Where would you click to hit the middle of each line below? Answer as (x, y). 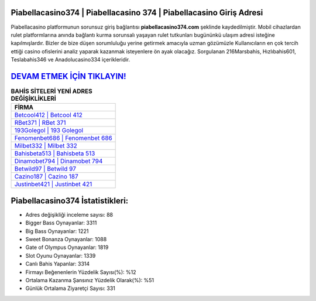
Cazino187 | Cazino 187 (46, 177)
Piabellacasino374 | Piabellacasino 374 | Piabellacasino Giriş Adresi (137, 13)
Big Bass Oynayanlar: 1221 (57, 231)
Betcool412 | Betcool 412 (49, 115)
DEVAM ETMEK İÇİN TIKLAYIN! (68, 76)
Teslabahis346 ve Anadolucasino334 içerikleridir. (71, 60)
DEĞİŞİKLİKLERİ (34, 98)
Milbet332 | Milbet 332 (46, 146)
